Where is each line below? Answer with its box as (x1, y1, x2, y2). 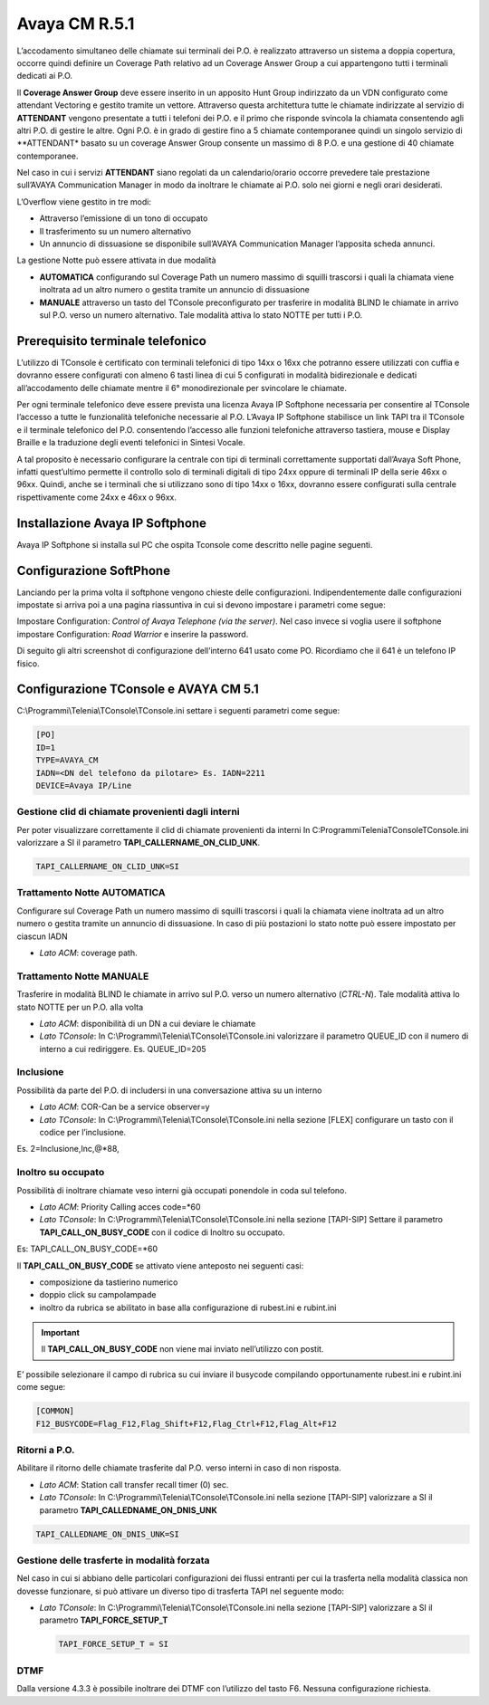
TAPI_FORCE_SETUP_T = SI (58, 1639, 169, 1650)
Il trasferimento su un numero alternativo (39, 225, 192, 236)
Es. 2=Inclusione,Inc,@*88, (16, 1144, 120, 1154)
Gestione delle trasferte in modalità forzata (16, 1554, 210, 1566)
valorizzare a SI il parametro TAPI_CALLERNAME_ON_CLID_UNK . (16, 838, 261, 848)
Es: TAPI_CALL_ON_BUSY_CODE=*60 (16, 1243, 158, 1254)
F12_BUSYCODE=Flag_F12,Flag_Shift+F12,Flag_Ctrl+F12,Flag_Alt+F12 (35, 1418, 337, 1429)
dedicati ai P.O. (16, 71, 72, 81)
